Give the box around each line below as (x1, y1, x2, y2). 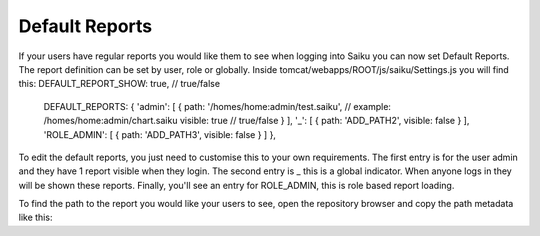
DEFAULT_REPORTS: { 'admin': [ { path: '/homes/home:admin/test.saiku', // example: (43, 100, 392, 112)
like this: (18, 211, 53, 224)
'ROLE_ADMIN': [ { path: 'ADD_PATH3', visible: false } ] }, (43, 128, 277, 140)
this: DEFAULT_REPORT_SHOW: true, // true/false (18, 78, 220, 90)
